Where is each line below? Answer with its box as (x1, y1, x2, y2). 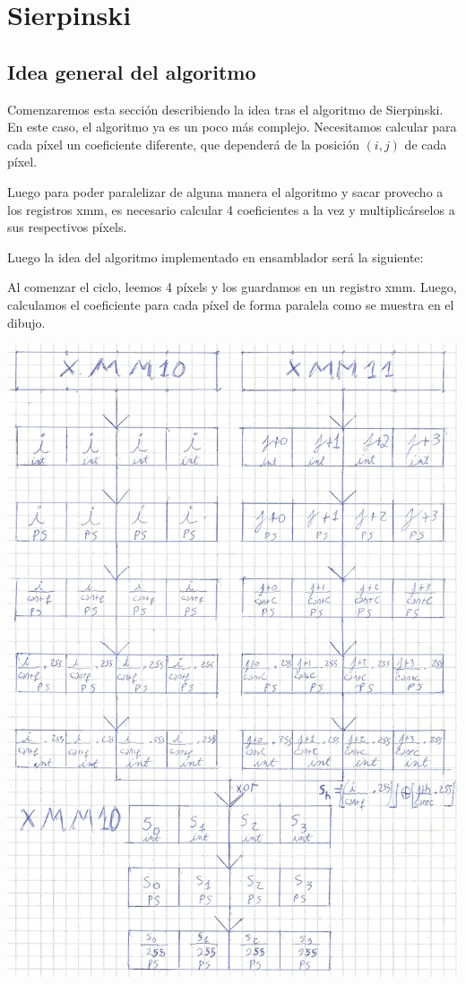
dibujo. (7, 312, 46, 331)
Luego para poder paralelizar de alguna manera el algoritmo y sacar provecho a (7, 182, 444, 201)
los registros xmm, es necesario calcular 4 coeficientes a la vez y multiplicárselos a (7, 200, 455, 218)
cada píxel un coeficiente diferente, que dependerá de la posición (7, 134, 359, 153)
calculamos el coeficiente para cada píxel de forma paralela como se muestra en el (7, 295, 454, 313)
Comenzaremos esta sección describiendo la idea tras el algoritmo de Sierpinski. (7, 99, 444, 118)
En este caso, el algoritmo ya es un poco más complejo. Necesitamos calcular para (7, 117, 457, 136)
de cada (404, 134, 447, 153)
